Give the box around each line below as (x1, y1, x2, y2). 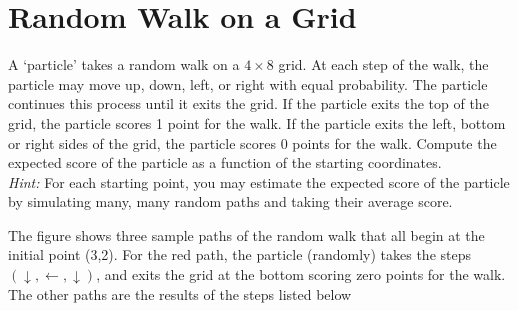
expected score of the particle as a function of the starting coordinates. (8, 152, 442, 173)
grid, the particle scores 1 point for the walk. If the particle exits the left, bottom (8, 112, 506, 133)
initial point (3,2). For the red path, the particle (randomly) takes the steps (8, 244, 472, 265)
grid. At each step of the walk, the (278, 54, 489, 75)
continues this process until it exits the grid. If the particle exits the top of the (8, 93, 489, 114)
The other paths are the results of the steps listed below (8, 283, 352, 304)
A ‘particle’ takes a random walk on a (8, 54, 240, 75)
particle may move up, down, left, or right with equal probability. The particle (8, 73, 488, 94)
